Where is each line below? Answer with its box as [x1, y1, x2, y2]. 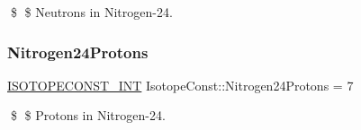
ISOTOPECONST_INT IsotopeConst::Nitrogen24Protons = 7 [7, 75, 354, 94]
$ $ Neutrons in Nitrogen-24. [10, 3, 173, 21]
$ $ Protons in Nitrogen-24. [10, 106, 166, 125]
